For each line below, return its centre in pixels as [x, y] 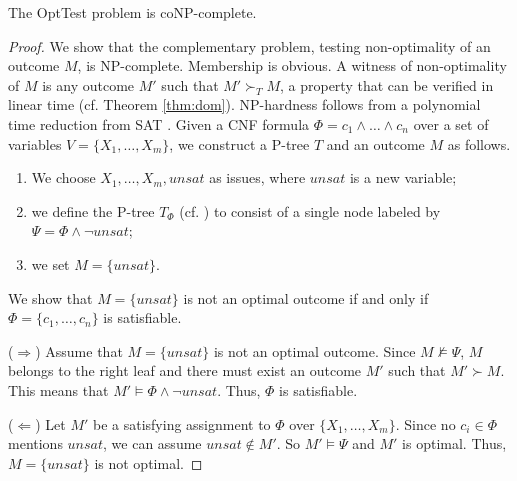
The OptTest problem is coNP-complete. [132, 12]
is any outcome [88, 84]
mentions [35, 443]
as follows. [479, 143]
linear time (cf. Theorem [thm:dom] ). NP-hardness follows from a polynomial [244, 104]
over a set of [451, 123]
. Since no [425, 423]
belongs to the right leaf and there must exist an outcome [185, 370]
